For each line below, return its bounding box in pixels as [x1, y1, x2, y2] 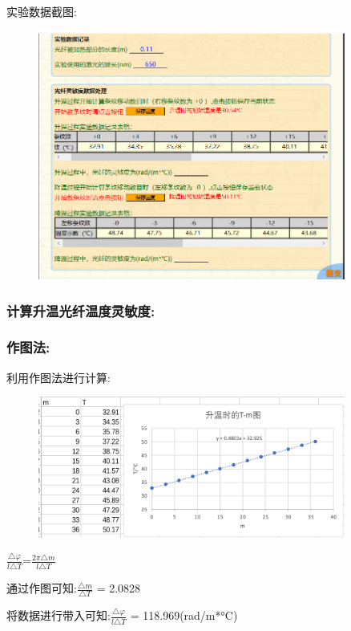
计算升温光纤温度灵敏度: [6, 300, 155, 320]
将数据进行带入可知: [6, 607, 111, 624]
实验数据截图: [6, 3, 77, 19]
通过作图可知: [6, 580, 77, 596]
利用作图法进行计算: [6, 368, 111, 385]
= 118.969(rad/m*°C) [130, 607, 238, 624]
